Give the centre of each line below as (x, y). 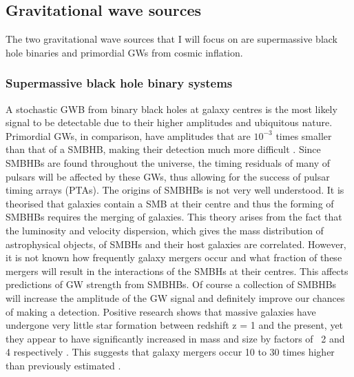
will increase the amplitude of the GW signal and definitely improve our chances (175, 297)
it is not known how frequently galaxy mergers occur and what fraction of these (174, 257)
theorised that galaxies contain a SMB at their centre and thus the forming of (170, 203)
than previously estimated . (63, 365)
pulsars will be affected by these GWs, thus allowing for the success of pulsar (168, 176)
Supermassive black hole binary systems (119, 83)
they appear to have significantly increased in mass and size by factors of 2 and (175, 338)
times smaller (304, 135)
